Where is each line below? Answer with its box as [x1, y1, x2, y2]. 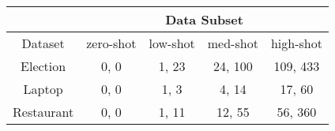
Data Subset [165, 10, 243, 28]
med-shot [207, 34, 258, 52]
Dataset [21, 34, 65, 52]
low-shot [149, 34, 195, 52]
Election [21, 57, 66, 75]
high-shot [270, 34, 322, 52]
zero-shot [86, 34, 137, 52]
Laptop [23, 80, 63, 98]
